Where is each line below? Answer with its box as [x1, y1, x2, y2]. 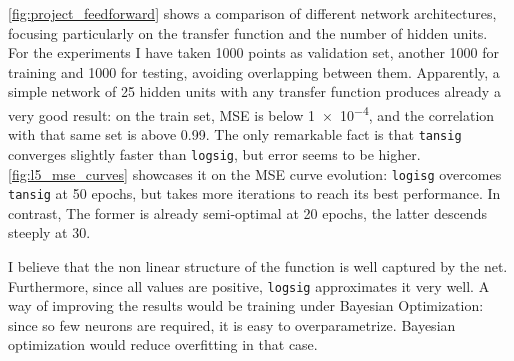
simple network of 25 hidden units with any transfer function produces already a [8, 81, 501, 102]
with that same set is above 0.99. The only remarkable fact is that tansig [8, 124, 462, 145]
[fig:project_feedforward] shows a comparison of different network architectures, [8, 3, 497, 23]
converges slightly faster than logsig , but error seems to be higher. [8, 143, 421, 164]
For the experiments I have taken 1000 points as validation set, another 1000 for [8, 42, 500, 63]
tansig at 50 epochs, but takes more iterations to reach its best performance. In [8, 183, 501, 204]
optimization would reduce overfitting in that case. [8, 334, 318, 355]
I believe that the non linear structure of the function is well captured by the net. [8, 256, 508, 277]
